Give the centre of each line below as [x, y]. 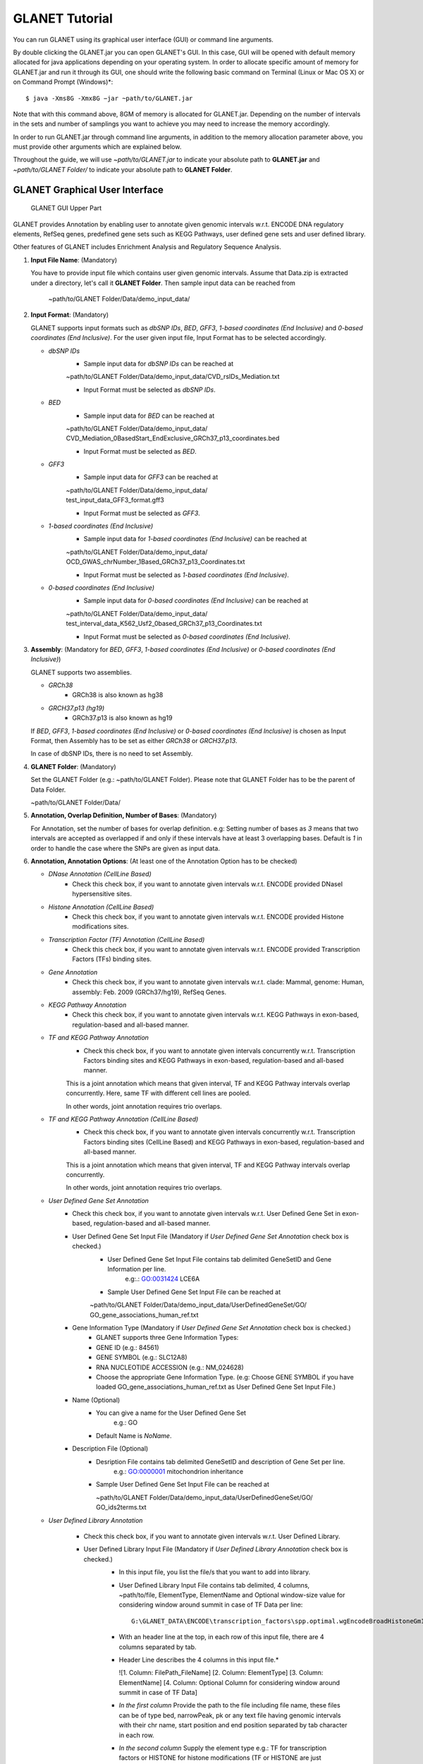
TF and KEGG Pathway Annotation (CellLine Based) [123, 1119]
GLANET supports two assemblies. [81, 672]
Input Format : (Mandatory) [70, 315]
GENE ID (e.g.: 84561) [128, 1347]
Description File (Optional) [110, 1449]
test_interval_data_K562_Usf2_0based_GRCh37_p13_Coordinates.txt [164, 624]
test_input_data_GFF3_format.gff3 [115, 500]
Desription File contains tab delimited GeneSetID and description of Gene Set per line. [221, 1461]
